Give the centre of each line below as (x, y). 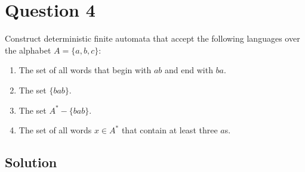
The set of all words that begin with (85, 70)
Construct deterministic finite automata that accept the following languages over (152, 38)
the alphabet (28, 50)
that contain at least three (170, 130)
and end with (189, 70)
